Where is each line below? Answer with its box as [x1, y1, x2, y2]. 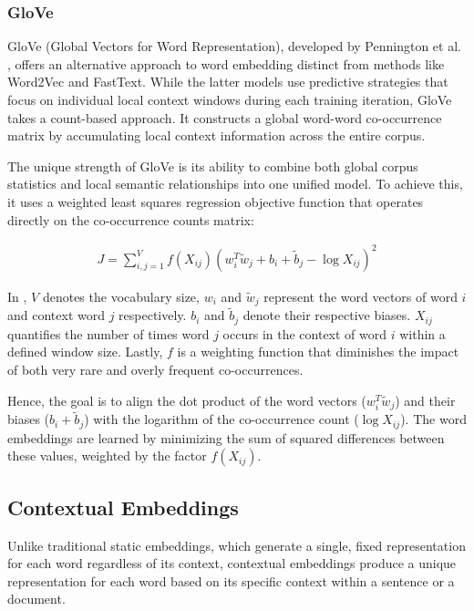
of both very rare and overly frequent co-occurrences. [7, 360, 304, 378]
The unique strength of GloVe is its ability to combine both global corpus [7, 156, 418, 175]
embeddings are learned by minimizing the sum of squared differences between [7, 428, 445, 447]
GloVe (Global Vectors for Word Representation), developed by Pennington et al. [7, 36, 461, 56]
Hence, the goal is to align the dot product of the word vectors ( [7, 390, 366, 409]
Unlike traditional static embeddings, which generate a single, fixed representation [7, 535, 466, 554]
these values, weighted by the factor [7, 446, 207, 465]
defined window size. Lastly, [7, 342, 163, 361]
